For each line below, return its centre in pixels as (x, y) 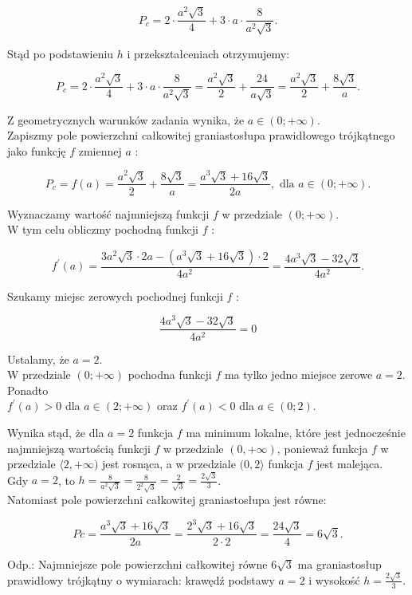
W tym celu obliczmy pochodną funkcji (103, 229)
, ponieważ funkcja (322, 448)
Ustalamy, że (38, 359)
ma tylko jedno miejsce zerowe (298, 374)
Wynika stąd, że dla (56, 432)
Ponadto (28, 390)
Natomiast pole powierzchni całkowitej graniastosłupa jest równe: (167, 500)
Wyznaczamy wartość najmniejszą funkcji (108, 213)
